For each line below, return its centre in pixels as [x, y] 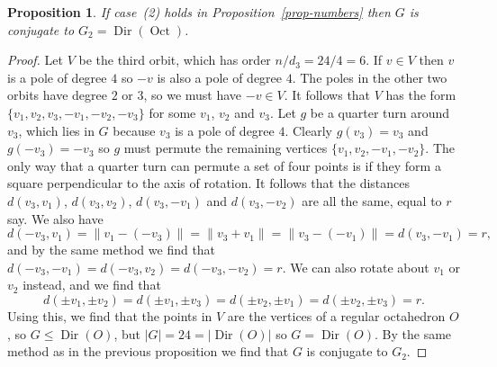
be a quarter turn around [380, 112]
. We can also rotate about [356, 267]
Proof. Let [35, 60]
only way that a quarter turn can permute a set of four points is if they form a [224, 165]
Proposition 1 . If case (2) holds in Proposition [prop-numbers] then [199, 12]
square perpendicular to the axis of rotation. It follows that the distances [209, 183]
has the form [421, 95]
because [134, 130]
